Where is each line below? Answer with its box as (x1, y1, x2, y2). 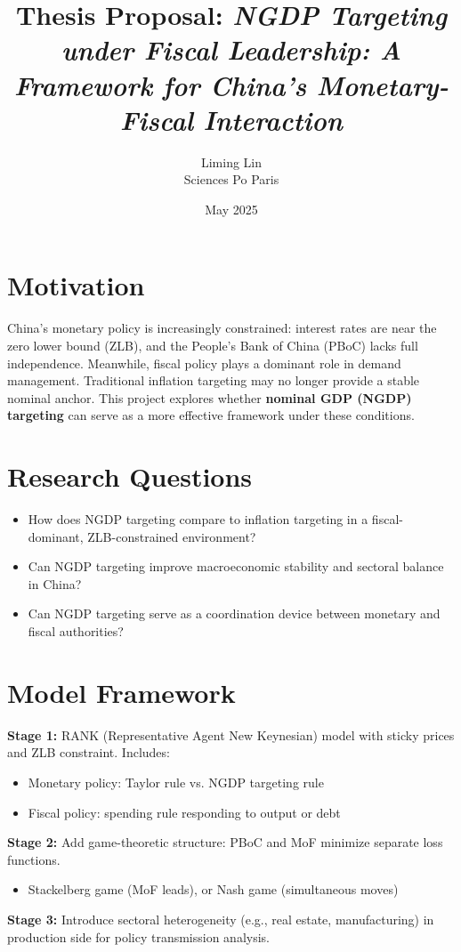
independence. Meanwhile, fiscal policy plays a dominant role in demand (7, 353, 401, 372)
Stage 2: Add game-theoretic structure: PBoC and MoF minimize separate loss (7, 833, 443, 851)
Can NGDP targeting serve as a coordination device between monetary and (28, 604, 441, 623)
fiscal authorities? (28, 622, 124, 641)
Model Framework (7, 674, 236, 710)
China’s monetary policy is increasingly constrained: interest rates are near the (7, 319, 437, 337)
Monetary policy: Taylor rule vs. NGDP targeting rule (28, 772, 324, 791)
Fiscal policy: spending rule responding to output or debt (28, 803, 341, 821)
